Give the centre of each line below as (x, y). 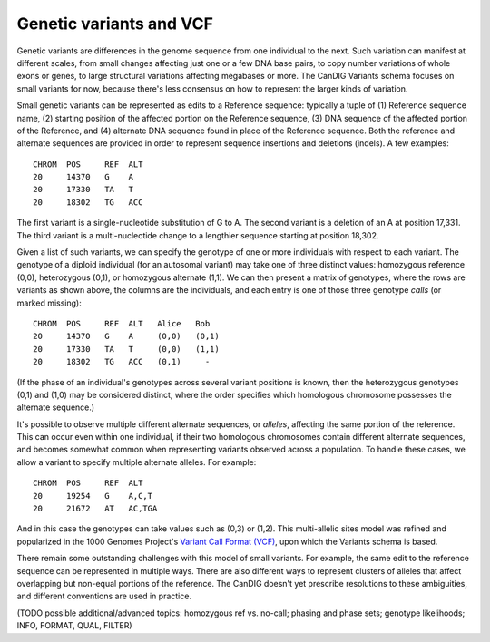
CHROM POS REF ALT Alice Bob (122, 323)
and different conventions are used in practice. (104, 596)
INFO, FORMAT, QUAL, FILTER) (74, 626)
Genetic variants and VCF (115, 24)
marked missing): (49, 303)
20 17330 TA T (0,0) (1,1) (126, 349)
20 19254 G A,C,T (93, 496)
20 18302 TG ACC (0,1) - (122, 362)
